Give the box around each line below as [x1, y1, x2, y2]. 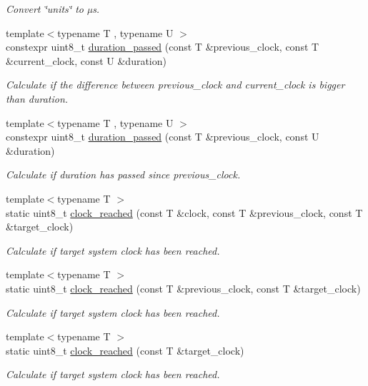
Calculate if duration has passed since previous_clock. [6, 167, 241, 182]
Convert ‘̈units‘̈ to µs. [6, 1, 100, 16]
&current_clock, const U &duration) [6, 53, 166, 68]
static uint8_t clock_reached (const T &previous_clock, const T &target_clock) [6, 280, 361, 295]
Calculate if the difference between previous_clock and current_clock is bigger [6, 77, 345, 92]
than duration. [6, 91, 69, 106]
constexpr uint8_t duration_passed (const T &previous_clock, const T [6, 39, 319, 54]
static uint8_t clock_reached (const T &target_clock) [6, 342, 244, 357]
